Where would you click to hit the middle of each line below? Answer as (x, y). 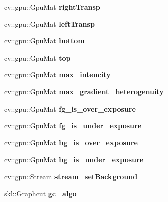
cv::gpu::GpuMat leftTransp (49, 23)
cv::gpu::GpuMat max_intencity (58, 74)
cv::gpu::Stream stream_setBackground (71, 176)
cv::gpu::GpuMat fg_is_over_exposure (70, 108)
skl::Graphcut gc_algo (40, 193)
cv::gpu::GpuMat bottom (44, 41)
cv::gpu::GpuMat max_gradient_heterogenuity (84, 91)
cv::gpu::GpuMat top (37, 57)
